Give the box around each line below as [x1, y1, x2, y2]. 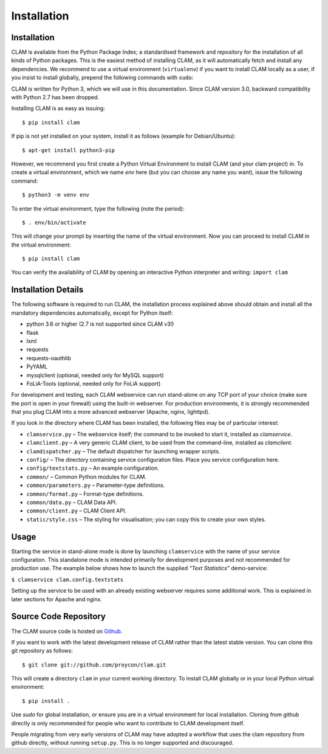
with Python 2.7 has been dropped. [11, 94, 100, 101]
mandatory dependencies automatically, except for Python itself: [11, 309, 173, 316]
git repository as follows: [11, 647, 73, 654]
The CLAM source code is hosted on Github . [11, 627, 123, 635]
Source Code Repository [11, 612, 106, 622]
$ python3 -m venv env [22, 192, 90, 198]
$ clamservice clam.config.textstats [11, 576, 124, 583]
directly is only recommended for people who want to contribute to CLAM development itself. [11, 719, 245, 727]
